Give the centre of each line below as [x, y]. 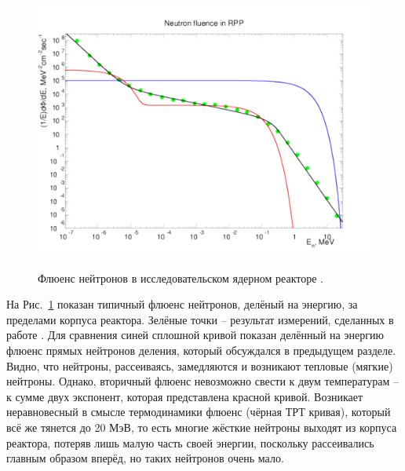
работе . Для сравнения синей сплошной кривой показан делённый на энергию [195, 335]
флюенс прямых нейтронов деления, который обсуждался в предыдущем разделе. [201, 350]
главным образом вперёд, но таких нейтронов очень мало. [145, 458]
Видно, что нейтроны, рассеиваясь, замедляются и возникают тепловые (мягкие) [200, 365]
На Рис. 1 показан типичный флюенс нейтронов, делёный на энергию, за [182, 304]
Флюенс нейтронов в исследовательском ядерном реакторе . [181, 277]
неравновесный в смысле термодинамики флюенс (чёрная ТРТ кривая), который [199, 412]
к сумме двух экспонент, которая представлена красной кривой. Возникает [185, 396]
